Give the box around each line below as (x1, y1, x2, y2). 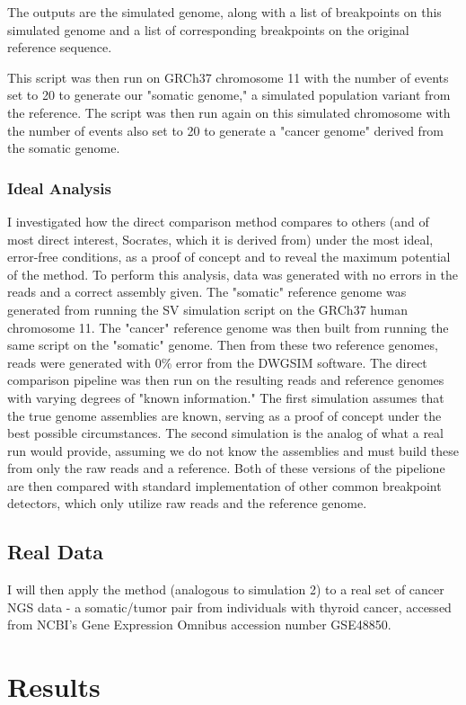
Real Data (7, 538, 104, 566)
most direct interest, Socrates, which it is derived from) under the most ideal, (7, 229, 434, 248)
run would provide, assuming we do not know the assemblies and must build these (7, 441, 460, 460)
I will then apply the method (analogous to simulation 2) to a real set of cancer (7, 580, 444, 599)
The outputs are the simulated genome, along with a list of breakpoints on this (7, 3, 442, 21)
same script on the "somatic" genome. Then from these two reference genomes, (7, 335, 438, 354)
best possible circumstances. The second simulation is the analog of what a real (7, 424, 444, 442)
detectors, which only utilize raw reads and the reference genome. (7, 494, 367, 513)
